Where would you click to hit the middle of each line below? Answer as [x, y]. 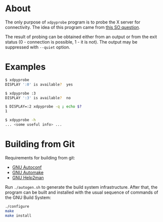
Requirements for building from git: [40, 157]
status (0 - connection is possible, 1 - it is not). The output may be [71, 42]
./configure [17, 206]
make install [18, 216]
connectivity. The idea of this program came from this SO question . [73, 27]
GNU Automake [28, 172]
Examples [25, 67]
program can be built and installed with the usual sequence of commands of [82, 192]
